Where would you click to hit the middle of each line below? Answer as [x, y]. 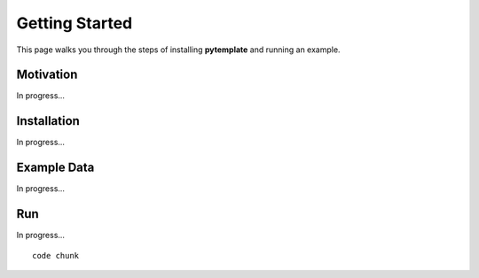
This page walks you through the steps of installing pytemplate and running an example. [178, 50]
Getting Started [75, 23]
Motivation [47, 75]
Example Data [55, 168]
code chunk [56, 255]
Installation [48, 121]
